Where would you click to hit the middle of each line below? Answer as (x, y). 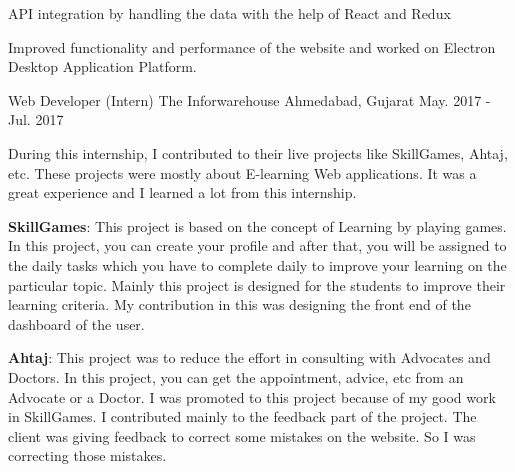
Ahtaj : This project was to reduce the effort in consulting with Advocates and (249, 357)
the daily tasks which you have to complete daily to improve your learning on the (257, 264)
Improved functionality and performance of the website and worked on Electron (252, 46)
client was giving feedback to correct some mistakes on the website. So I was (242, 435)
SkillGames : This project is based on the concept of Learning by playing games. (257, 225)
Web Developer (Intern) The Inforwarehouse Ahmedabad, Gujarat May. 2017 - (249, 99)
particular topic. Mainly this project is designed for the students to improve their (257, 284)
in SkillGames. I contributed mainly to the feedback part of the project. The (242, 416)
